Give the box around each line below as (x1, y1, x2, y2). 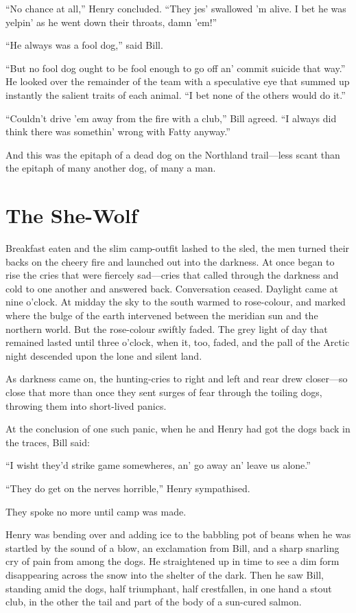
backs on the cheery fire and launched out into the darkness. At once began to (5, 254, 335, 268)
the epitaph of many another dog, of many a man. (5, 161, 216, 175)
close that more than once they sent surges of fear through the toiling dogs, (5, 385, 322, 399)
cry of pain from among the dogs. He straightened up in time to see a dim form (5, 554, 340, 568)
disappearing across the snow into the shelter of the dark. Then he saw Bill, (5, 567, 324, 581)
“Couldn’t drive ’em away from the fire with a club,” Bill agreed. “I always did (5, 111, 337, 125)
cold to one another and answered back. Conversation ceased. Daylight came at (5, 281, 339, 295)
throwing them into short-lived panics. (5, 398, 167, 413)
